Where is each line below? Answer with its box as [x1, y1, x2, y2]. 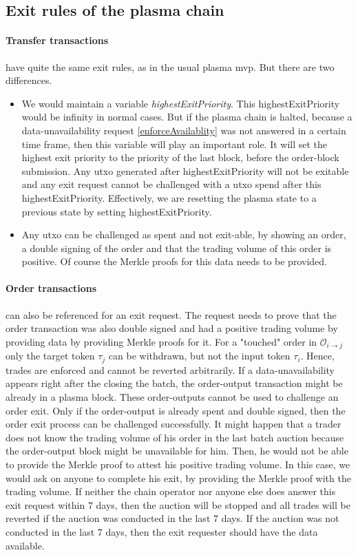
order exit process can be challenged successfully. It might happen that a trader [6, 417, 341, 431]
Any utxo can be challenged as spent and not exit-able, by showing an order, [21, 227, 346, 242]
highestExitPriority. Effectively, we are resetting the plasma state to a [21, 190, 317, 205]
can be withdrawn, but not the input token [108, 348, 291, 363]
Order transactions [6, 281, 97, 295]
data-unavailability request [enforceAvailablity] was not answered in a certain [21, 123, 346, 137]
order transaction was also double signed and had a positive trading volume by [6, 321, 338, 335]
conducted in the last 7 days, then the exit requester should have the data [6, 524, 318, 538]
